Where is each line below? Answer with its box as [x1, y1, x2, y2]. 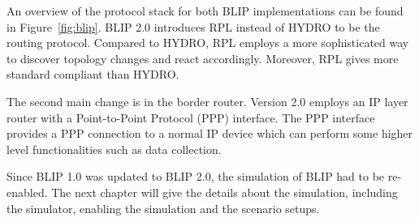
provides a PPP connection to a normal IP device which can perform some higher [6, 125, 413, 142]
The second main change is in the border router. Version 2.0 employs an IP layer [6, 92, 408, 109]
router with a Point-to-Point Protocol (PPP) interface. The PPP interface [6, 109, 375, 126]
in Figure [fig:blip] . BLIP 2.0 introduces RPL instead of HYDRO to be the [6, 18, 380, 35]
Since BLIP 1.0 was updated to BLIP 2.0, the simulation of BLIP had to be [6, 168, 385, 185]
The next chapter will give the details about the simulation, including [51, 183, 398, 200]
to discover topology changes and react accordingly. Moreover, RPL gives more [6, 49, 399, 66]
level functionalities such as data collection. [6, 140, 222, 157]
